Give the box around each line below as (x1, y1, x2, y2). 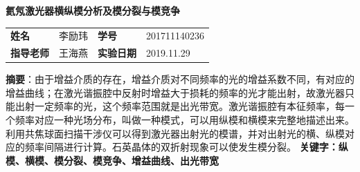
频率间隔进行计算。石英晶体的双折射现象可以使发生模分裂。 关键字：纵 (24, 140, 348, 154)
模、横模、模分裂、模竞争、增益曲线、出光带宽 (6, 153, 219, 167)
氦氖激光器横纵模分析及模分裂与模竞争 (6, 3, 180, 17)
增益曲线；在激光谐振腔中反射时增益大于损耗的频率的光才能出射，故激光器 (6, 85, 345, 99)
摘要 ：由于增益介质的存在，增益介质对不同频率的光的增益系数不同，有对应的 (6, 72, 354, 86)
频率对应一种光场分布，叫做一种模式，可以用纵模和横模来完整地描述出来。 (15, 113, 354, 127)
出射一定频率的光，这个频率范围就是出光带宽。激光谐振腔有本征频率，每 (15, 99, 345, 113)
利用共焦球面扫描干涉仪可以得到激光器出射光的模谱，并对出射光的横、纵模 (6, 126, 345, 140)
